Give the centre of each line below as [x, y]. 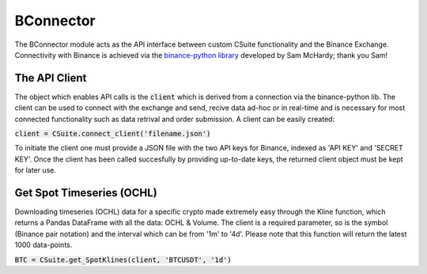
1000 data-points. [43, 245]
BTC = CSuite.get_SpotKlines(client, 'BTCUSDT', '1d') [123, 260]
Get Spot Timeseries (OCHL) [86, 193]
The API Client [51, 78]
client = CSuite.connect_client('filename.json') [113, 134]
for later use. [36, 170]
